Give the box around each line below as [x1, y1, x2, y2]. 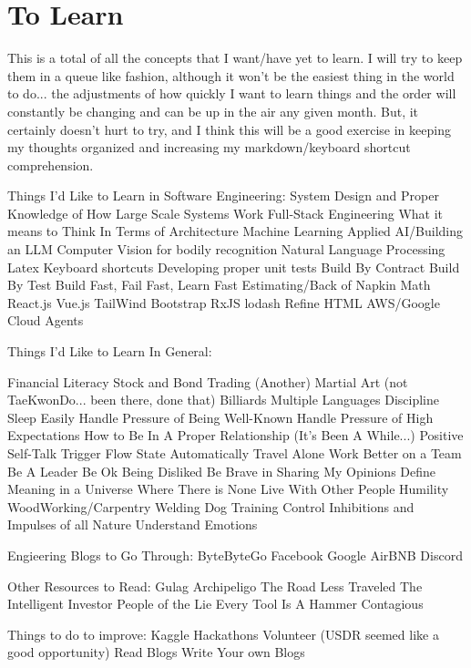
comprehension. [7, 155, 94, 174]
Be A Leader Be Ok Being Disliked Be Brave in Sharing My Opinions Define [7, 461, 436, 480]
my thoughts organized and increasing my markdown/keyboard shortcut [7, 138, 411, 157]
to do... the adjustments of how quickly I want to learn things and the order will [7, 84, 456, 103]
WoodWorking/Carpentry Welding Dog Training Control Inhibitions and [7, 497, 415, 516]
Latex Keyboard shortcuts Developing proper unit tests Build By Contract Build [7, 257, 460, 276]
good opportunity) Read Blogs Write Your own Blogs [7, 642, 305, 662]
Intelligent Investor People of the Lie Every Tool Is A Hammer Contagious [7, 594, 424, 613]
